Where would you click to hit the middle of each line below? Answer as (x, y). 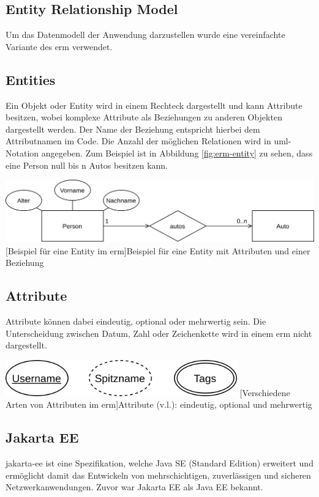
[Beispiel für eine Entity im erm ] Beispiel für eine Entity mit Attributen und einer (158, 250)
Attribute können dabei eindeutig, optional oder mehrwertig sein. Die (136, 321)
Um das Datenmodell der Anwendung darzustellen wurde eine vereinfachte (145, 35)
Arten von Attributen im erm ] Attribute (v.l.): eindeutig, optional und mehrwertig (159, 404)
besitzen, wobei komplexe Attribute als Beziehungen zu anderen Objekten (144, 117)
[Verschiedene (265, 392)
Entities (31, 79)
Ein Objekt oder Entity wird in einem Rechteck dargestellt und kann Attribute (154, 105)
